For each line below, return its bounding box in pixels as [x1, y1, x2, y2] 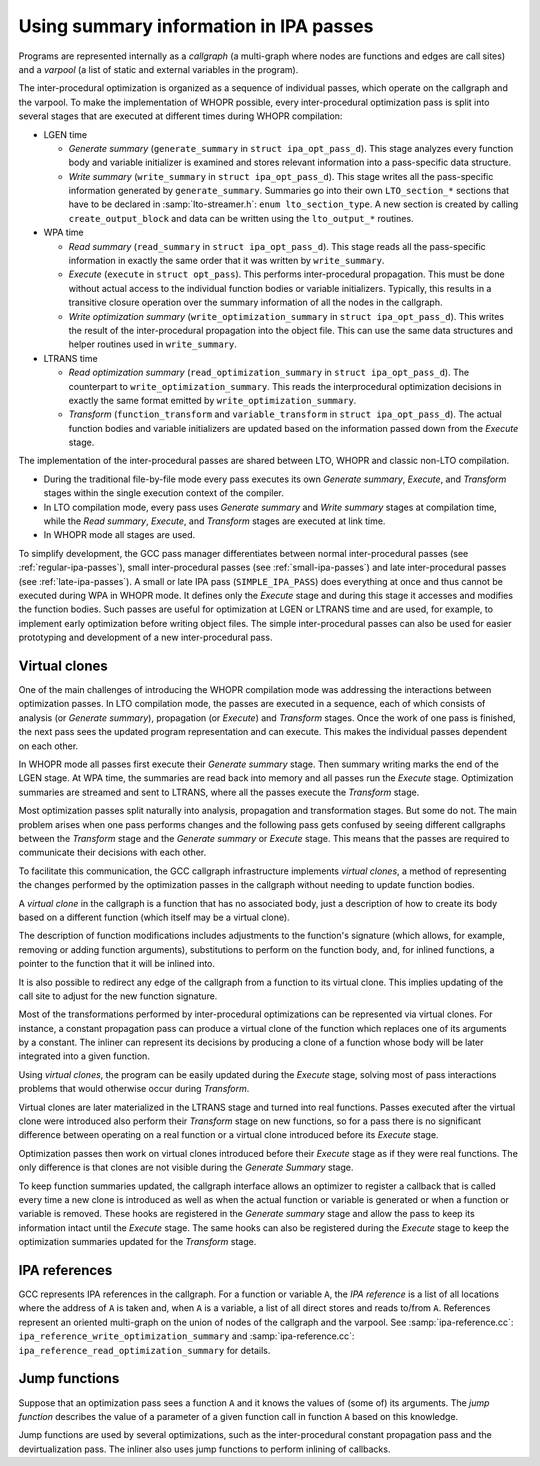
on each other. [18, 740, 79, 752]
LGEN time [43, 128, 88, 140]
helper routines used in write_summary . [68, 338, 237, 350]
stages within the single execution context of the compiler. [43, 487, 285, 499]
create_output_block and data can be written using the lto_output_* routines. [68, 212, 414, 224]
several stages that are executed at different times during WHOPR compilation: [18, 110, 343, 122]
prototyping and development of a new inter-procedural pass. [18, 631, 273, 644]
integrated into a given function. [18, 1050, 150, 1062]
